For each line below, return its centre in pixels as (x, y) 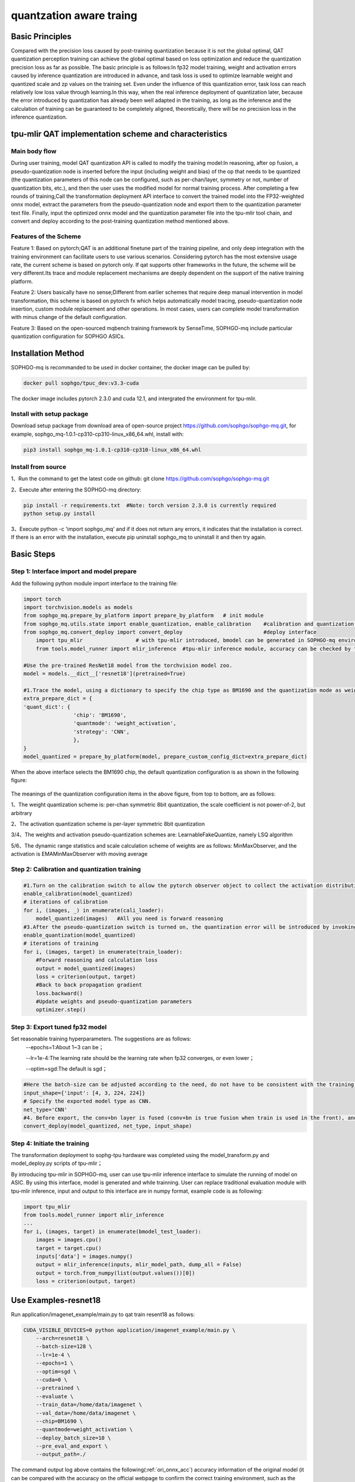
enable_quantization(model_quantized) (80, 935)
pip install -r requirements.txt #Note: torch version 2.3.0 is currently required (150, 505)
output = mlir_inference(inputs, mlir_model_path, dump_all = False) (139, 1265)
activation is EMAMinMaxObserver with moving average (79, 854)
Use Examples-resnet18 (56, 1300)
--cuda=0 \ (51, 1379)
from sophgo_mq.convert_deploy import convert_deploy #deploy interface (170, 632)
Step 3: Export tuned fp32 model (59, 1027)
